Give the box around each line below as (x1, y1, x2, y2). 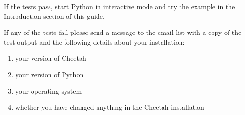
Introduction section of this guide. (4, 11, 105, 21)
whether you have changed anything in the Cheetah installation (15, 102, 204, 112)
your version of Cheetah (15, 53, 86, 63)
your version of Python (15, 69, 84, 79)
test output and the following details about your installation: (4, 36, 185, 47)
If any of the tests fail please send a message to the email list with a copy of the (4, 27, 242, 37)
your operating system (15, 85, 82, 96)
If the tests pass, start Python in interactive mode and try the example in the (4, 1, 235, 11)
